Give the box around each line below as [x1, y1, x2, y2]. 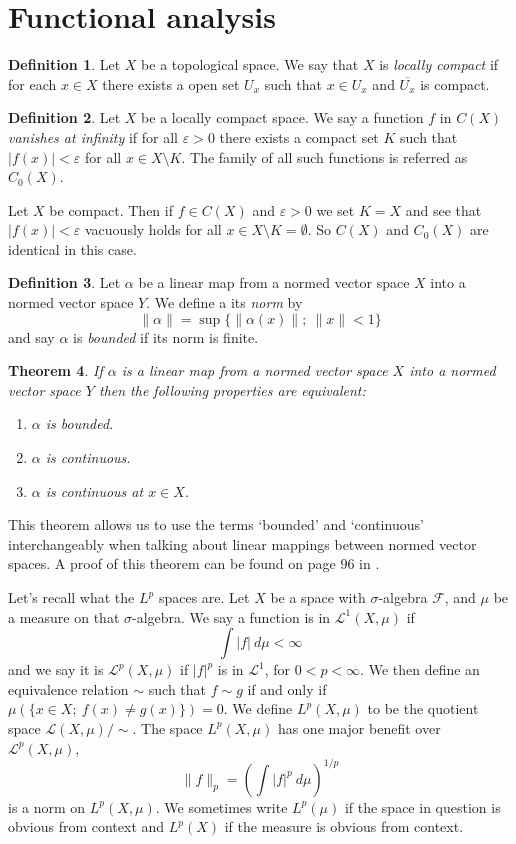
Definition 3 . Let [8, 272, 121, 293]
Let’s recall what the [8, 587, 135, 607]
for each [8, 73, 57, 94]
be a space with [270, 587, 366, 607]
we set [316, 199, 355, 220]
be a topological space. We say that [141, 54, 359, 75]
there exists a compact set [219, 126, 379, 147]
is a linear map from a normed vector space [121, 360, 388, 381]
